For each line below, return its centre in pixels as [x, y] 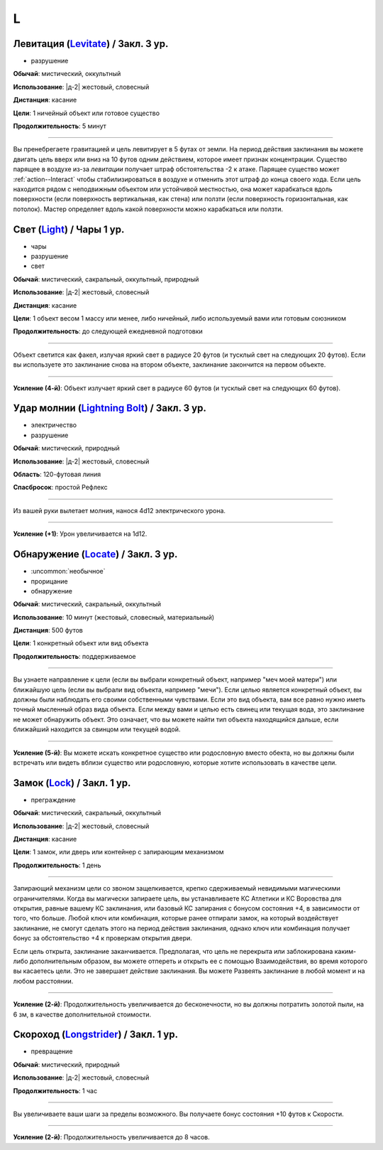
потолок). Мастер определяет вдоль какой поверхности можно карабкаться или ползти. [148, 209]
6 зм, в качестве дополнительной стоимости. [82, 1014]
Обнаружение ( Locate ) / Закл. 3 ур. [95, 554]
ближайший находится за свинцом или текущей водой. [97, 729]
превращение [52, 1051]
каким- [345, 951]
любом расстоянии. [43, 981]
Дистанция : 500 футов [48, 630]
